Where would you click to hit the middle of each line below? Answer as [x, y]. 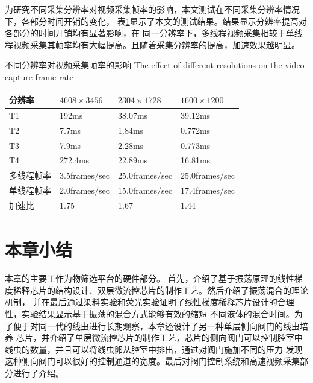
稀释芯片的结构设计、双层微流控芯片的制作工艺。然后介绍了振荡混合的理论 [160, 290]
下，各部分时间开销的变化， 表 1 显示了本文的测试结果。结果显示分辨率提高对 [156, 21]
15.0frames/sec [145, 190]
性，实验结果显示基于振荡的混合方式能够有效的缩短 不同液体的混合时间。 [150, 313]
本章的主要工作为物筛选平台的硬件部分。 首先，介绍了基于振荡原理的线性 [150, 278]
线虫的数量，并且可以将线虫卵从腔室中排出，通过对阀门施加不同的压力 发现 [154, 349]
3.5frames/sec [85, 175]
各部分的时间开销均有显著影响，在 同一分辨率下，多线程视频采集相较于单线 [154, 33]
